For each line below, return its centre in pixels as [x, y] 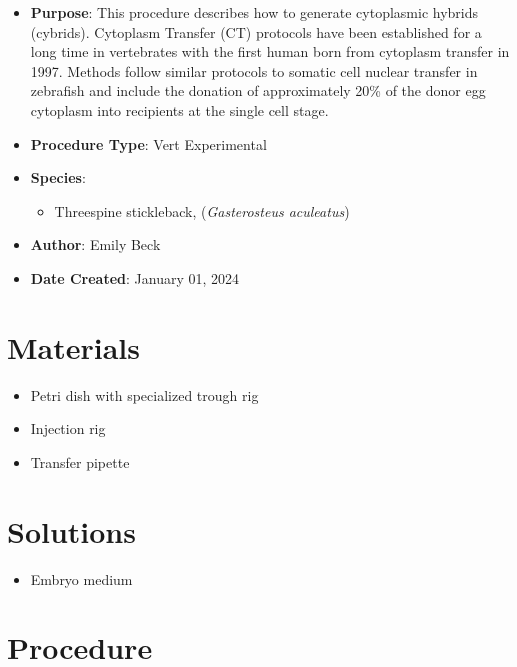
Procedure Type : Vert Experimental [148, 143]
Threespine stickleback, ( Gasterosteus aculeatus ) [202, 210]
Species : [58, 177]
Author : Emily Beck [95, 244]
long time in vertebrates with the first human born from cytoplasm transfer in [270, 51]
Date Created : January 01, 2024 [135, 277]
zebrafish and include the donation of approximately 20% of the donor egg [258, 90]
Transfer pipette [80, 461]
